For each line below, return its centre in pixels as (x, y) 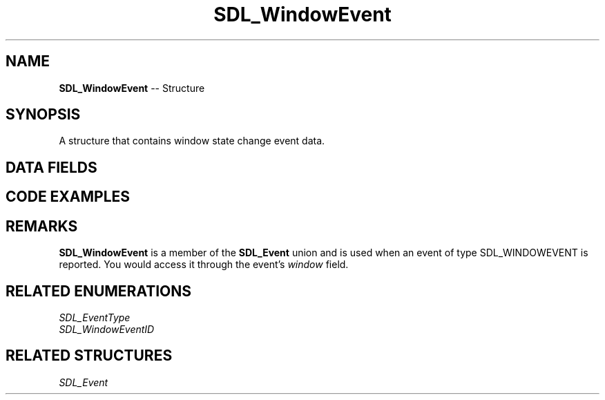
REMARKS (42, 226)
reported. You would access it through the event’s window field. (204, 265)
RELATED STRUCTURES (89, 356)
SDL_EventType (95, 317)
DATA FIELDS (51, 167)
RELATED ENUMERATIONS (99, 291)
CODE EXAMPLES (68, 197)
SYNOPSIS (43, 115)
